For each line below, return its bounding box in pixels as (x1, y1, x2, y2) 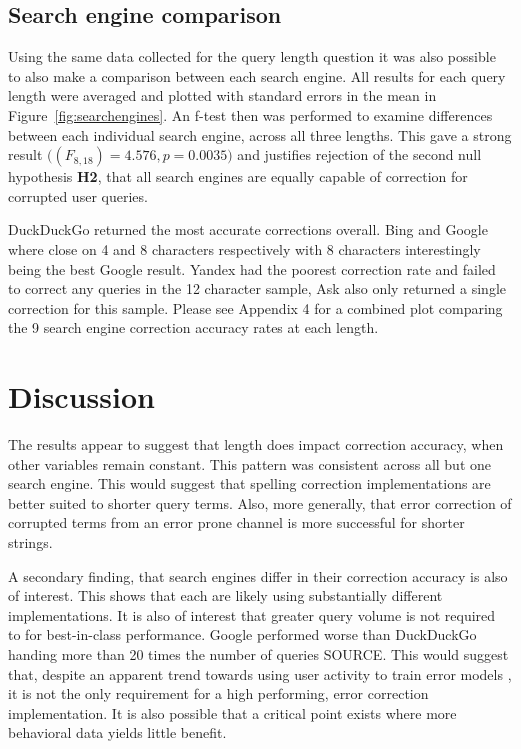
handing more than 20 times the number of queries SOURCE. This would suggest (8, 643, 509, 664)
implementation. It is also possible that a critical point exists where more (8, 702, 457, 723)
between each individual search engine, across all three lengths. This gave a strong (8, 124, 512, 145)
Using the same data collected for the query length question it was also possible (8, 46, 496, 67)
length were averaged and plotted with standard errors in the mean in (8, 85, 437, 106)
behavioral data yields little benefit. (8, 722, 227, 743)
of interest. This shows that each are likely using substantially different (8, 585, 443, 606)
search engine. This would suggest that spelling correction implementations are (8, 473, 491, 494)
